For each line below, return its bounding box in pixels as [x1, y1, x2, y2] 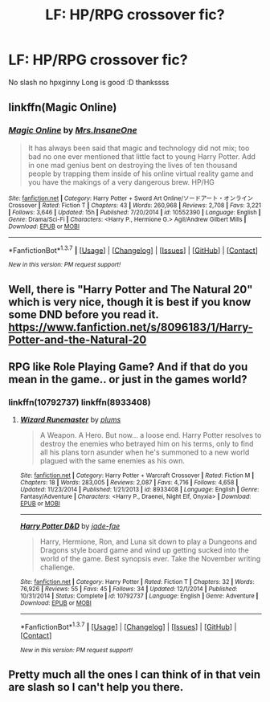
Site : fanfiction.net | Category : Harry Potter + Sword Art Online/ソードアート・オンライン [8, 194, 254, 202]
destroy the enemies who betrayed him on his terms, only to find [39, 439, 254, 449]
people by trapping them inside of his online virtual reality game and [27, 169, 254, 178]
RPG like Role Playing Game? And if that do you [8, 360, 248, 374]
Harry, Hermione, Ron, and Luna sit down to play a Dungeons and [39, 537, 257, 547]
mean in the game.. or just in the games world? [8, 373, 247, 386]
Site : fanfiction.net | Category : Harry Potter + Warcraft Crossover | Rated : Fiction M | [19, 471, 255, 480]
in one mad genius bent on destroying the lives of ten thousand [27, 160, 238, 169]
